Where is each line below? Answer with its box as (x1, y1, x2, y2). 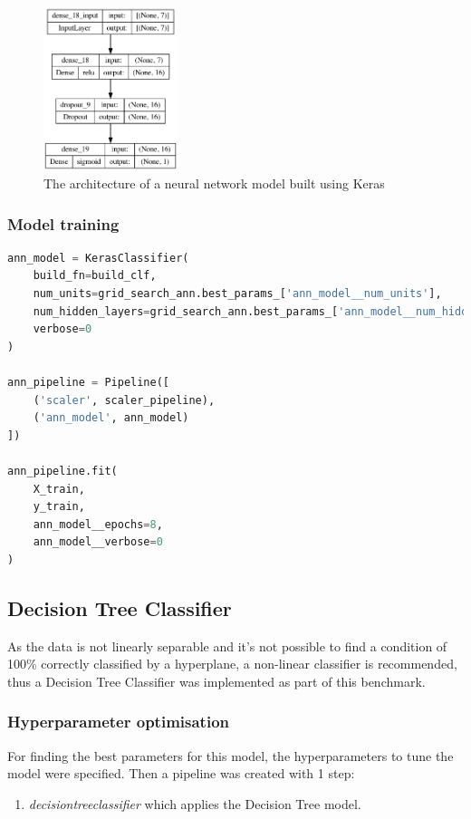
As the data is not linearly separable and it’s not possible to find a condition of (7, 636, 447, 655)
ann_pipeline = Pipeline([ (7, 376, 169, 390)
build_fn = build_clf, (33, 269, 157, 283)
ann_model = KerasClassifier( (7, 251, 189, 265)
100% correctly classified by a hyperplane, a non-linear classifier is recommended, (7, 654, 457, 673)
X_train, (33, 482, 85, 496)
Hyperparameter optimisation (7, 710, 229, 733)
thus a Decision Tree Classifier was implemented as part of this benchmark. (7, 671, 426, 690)
